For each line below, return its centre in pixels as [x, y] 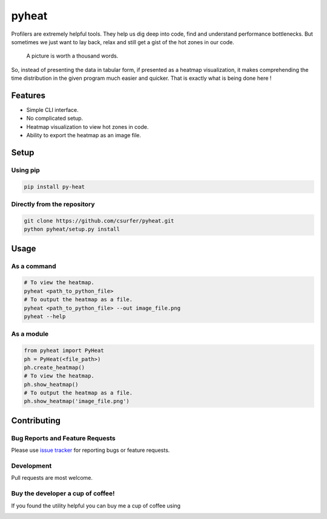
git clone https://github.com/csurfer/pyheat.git [99, 220]
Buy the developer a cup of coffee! [63, 494]
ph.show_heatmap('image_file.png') [77, 401]
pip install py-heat [54, 187]
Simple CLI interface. [52, 110]
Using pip [26, 170]
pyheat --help [45, 317]
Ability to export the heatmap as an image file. [84, 135]
